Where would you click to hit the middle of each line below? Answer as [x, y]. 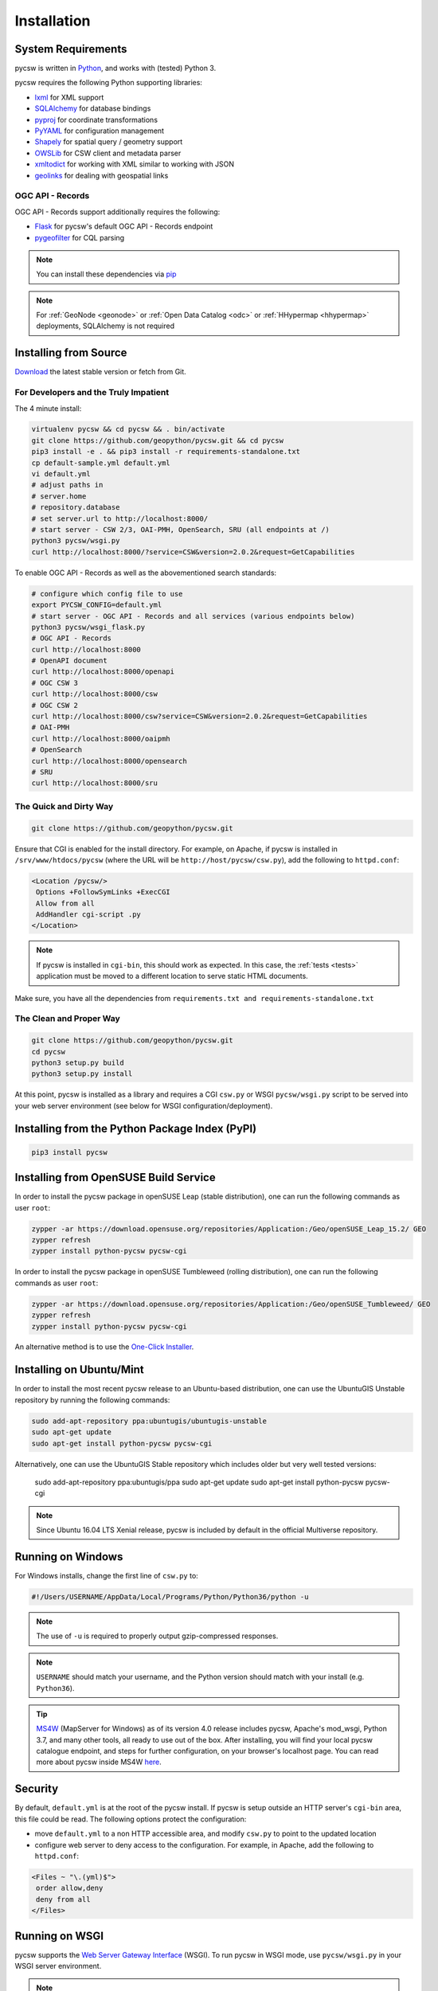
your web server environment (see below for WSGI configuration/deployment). [144, 1105]
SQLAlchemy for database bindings [93, 108]
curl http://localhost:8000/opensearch [109, 761]
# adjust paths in [67, 485]
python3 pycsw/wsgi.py [76, 541]
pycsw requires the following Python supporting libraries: [109, 83]
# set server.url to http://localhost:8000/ [120, 518]
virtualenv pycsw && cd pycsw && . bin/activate [128, 429]
